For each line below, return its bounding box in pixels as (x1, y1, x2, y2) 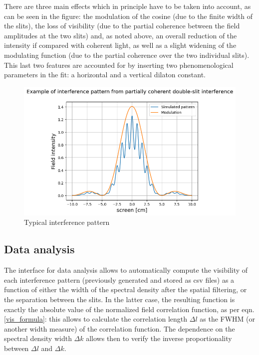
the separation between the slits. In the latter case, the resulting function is (4, 294, 235, 304)
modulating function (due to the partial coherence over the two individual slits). (4, 49, 250, 60)
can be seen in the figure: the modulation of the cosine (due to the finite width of (4, 10, 253, 21)
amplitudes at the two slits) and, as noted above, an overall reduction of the (4, 30, 237, 40)
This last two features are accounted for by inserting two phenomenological (4, 59, 234, 70)
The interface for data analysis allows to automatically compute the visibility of (4, 265, 248, 275)
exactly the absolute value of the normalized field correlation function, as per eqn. (4, 304, 255, 314)
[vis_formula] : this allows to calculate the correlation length (4, 314, 188, 324)
